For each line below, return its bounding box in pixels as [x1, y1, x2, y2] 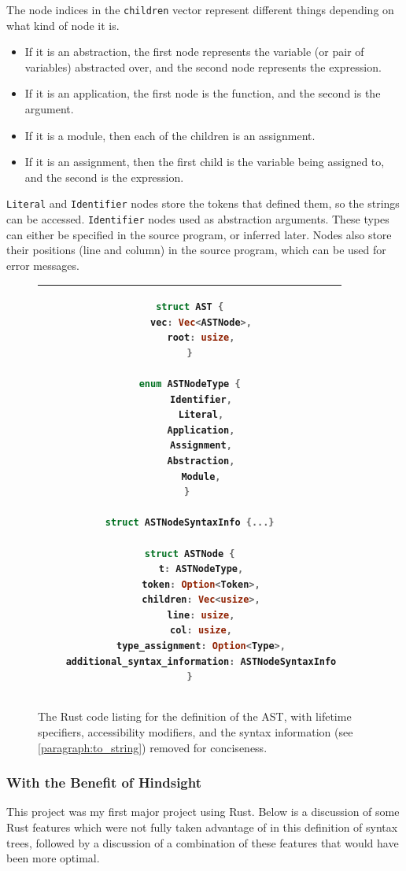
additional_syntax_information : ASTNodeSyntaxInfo [65, 655, 337, 667]
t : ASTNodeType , [158, 563, 244, 575]
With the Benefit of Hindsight [6, 773, 202, 792]
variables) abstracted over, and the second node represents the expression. [24, 58, 382, 75]
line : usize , [167, 609, 235, 621]
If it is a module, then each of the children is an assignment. [24, 127, 316, 143]
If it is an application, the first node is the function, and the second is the [24, 85, 381, 101]
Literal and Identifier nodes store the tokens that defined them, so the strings [6, 195, 400, 212]
